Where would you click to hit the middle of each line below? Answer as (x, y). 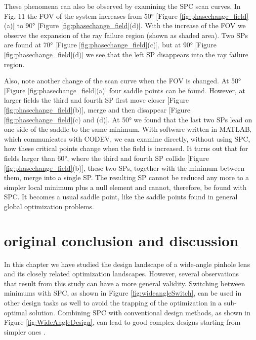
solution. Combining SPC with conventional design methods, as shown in (140, 312)
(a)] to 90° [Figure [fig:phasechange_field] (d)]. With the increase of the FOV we (125, 25)
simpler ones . (25, 331)
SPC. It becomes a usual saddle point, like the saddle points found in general (121, 197)
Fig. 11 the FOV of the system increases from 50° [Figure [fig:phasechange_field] (126, 16)
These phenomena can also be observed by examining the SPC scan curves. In (122, 6)
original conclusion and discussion (121, 240)
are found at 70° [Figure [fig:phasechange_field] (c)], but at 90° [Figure (110, 45)
